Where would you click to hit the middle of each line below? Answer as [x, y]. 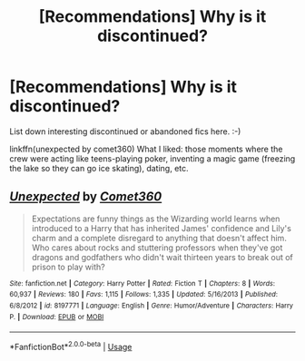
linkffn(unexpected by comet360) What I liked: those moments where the [146, 149]
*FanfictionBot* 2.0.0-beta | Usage [71, 346]
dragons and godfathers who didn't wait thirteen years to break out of [162, 257]
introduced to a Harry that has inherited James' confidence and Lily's [162, 228]
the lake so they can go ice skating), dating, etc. [99, 168]
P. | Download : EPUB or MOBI [57, 317]
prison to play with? [69, 267]
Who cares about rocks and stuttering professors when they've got [157, 248]
